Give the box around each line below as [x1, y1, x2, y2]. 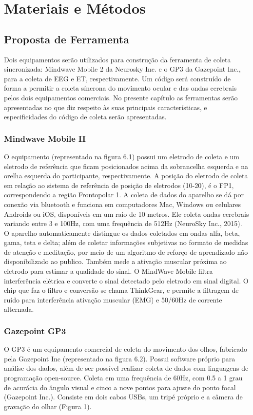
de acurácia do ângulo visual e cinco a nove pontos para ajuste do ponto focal [4, 382, 236, 392]
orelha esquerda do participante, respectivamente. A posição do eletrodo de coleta [4, 170, 248, 181]
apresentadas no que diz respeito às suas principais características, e [4, 102, 207, 112]
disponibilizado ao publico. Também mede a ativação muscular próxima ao [4, 256, 227, 266]
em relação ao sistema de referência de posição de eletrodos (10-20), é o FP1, [4, 180, 234, 190]
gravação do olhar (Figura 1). [4, 401, 92, 411]
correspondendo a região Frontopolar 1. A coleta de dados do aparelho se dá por [4, 189, 244, 200]
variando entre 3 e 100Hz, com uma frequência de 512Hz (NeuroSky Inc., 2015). [4, 218, 242, 228]
